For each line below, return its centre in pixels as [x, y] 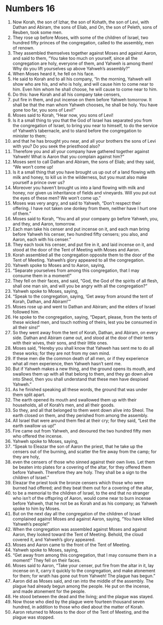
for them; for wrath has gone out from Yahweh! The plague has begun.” [84, 576]
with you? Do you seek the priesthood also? [56, 146]
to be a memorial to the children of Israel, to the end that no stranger [81, 493]
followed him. [26, 312]
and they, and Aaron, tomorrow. [44, 224]
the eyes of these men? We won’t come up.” [57, 198]
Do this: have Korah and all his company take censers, [67, 94]
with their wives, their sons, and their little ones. [60, 343]
